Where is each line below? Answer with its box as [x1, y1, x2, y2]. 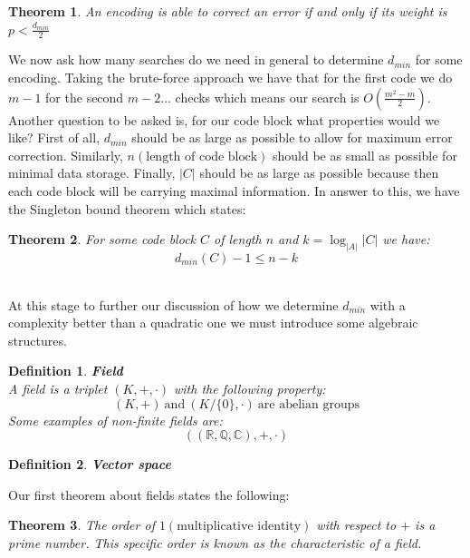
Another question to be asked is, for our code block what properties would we [8, 110, 440, 129]
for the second [45, 87, 124, 106]
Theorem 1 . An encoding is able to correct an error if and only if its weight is [8, 2, 447, 20]
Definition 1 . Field [8, 361, 123, 380]
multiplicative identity [177, 520, 302, 534]
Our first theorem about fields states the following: [8, 485, 290, 504]
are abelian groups [257, 397, 360, 411]
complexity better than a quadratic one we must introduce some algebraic [8, 313, 418, 332]
